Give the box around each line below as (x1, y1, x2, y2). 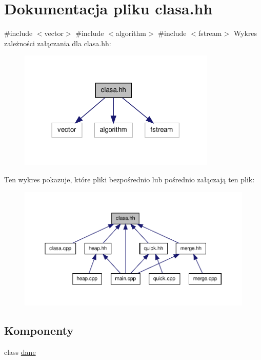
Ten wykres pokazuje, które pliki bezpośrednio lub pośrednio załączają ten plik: (4, 174, 255, 185)
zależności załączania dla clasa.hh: (4, 37, 111, 48)
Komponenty (4, 323, 74, 338)
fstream (198, 28, 222, 39)
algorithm (115, 28, 146, 39)
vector (44, 28, 64, 39)
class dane (4, 347, 36, 357)
